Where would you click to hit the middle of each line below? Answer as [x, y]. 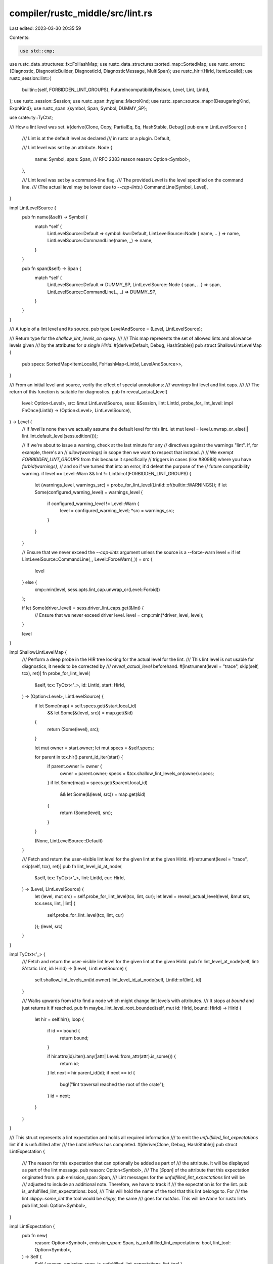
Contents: [19, 37]
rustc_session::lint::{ [30, 78]
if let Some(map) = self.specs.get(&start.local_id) [85, 706]
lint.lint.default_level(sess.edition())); [60, 436]
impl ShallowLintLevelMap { [38, 652]
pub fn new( [35, 1236]
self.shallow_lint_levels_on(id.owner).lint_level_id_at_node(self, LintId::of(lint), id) [118, 980]
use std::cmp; [37, 51]
